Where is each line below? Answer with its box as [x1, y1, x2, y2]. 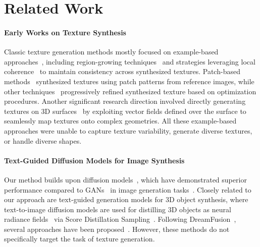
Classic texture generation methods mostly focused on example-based [4, 46, 219, 57]
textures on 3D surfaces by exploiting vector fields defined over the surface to [4, 105, 246, 116]
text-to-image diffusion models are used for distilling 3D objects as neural [4, 204, 231, 214]
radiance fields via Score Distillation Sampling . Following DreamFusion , [4, 214, 236, 224]
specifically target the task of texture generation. [4, 233, 155, 244]
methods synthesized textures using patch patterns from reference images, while [4, 76, 254, 86]
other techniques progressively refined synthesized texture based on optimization [4, 86, 256, 96]
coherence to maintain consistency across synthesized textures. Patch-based [4, 66, 240, 77]
